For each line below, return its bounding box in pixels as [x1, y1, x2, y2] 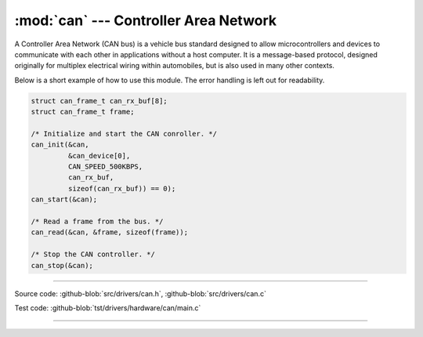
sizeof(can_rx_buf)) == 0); [67, 184, 176, 193]
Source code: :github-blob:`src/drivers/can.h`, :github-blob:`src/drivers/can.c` [14, 288, 266, 298]
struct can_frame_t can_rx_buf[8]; [31, 96, 168, 105]
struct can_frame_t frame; [31, 107, 135, 117]
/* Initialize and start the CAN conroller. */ [31, 129, 217, 138]
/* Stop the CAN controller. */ [31, 250, 156, 259]
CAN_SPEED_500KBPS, [67, 162, 143, 172]
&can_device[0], [67, 151, 131, 160]
